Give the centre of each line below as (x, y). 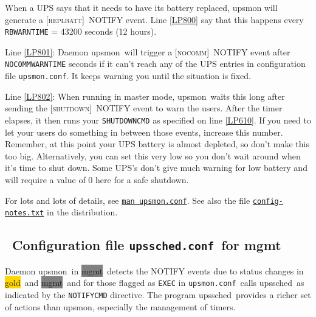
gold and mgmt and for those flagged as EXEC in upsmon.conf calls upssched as (155, 283)
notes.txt (25, 213)
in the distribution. (82, 212)
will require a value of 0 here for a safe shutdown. (97, 179)
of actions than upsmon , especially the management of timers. (120, 306)
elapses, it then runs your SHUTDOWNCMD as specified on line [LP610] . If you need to (158, 120)
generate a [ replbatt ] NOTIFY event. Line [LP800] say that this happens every (154, 19)
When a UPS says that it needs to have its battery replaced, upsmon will (141, 7)
